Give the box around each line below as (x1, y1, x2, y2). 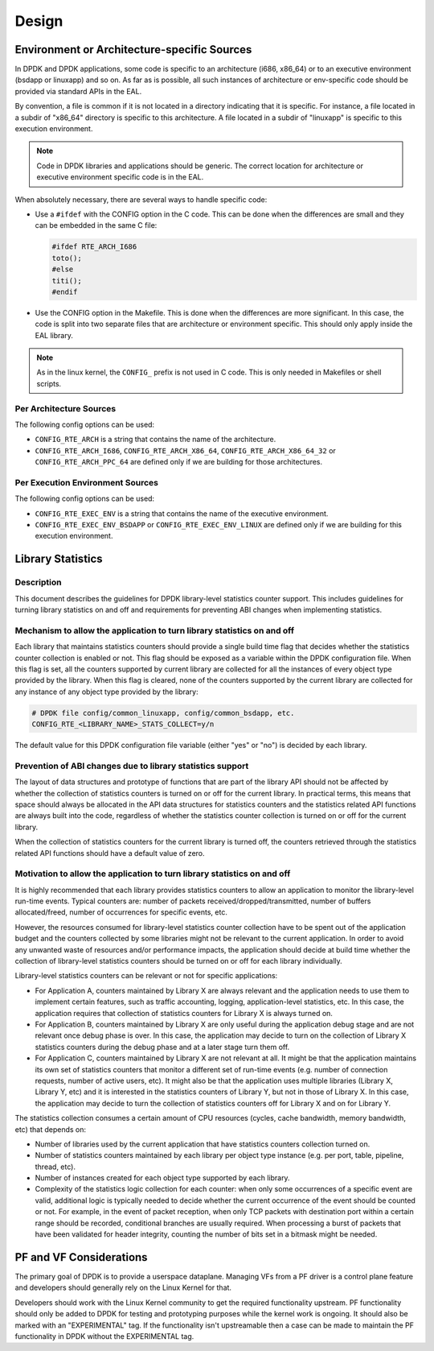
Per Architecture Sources (14, 403, 117, 414)
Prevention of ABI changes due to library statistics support (14, 760, 249, 771)
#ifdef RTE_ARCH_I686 (51, 242, 137, 251)
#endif (51, 287, 78, 296)
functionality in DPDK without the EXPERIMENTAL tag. (14, 1331, 194, 1341)
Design (14, 12, 63, 30)
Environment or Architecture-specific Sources (14, 43, 252, 56)
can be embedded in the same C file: (35, 221, 158, 230)
